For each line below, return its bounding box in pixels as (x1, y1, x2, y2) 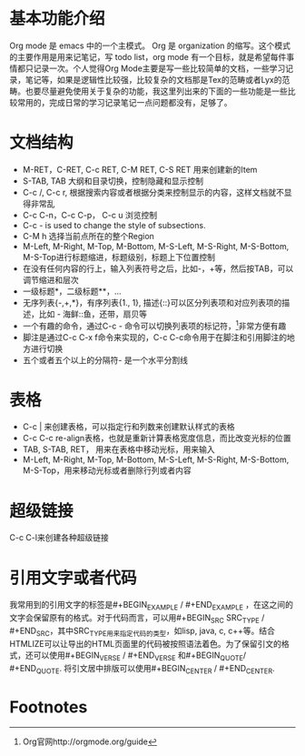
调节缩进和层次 (22, 274, 79, 285)
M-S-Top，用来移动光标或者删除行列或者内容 (22, 465, 192, 476)
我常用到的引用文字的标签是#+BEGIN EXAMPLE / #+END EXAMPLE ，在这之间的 (9, 600, 293, 612)
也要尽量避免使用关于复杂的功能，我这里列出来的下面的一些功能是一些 (25, 86, 288, 96)
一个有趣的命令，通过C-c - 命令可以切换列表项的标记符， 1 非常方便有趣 (22, 318, 287, 331)
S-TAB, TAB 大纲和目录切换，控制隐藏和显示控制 (22, 175, 204, 186)
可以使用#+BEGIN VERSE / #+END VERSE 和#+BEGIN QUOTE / (33, 650, 247, 662)
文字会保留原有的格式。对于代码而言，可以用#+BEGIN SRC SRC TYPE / (9, 612, 265, 625)
